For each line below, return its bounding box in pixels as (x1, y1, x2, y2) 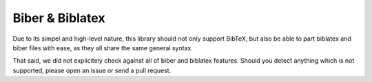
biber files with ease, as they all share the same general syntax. (12, 43, 193, 52)
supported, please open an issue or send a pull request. (12, 66, 172, 74)
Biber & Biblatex (12, 10, 105, 25)
